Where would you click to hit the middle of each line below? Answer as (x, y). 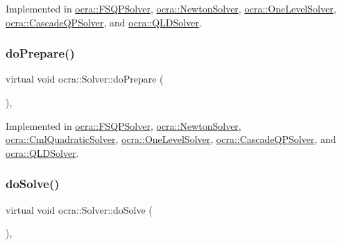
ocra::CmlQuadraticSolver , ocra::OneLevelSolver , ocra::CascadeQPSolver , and (171, 139)
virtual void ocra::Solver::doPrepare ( (85, 79)
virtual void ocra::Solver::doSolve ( (79, 209)
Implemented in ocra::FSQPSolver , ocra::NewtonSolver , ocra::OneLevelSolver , (171, 8)
